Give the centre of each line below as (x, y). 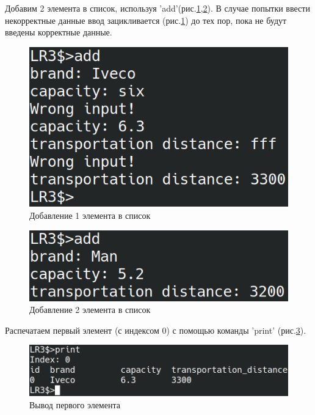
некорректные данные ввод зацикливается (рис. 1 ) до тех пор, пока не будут (146, 20)
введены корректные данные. (59, 32)
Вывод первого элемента (75, 404)
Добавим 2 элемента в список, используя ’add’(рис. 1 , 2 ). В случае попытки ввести (157, 8)
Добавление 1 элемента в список (90, 215)
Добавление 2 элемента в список (90, 310)
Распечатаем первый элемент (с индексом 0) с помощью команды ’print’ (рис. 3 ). (156, 330)
